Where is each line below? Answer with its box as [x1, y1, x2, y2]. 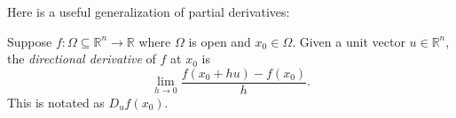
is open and [188, 32, 251, 50]
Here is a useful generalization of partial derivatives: [7, 3, 290, 20]
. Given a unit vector [292, 32, 405, 50]
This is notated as [7, 92, 105, 111]
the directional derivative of [7, 49, 156, 68]
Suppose [7, 32, 52, 50]
